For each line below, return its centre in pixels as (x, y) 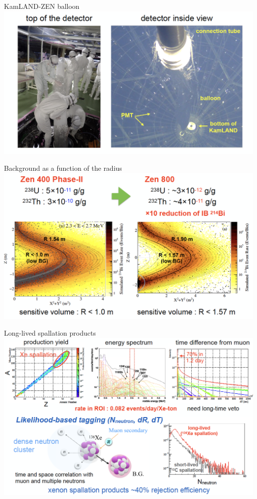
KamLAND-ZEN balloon (42, 6)
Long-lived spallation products (50, 333)
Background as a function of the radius (63, 168)
